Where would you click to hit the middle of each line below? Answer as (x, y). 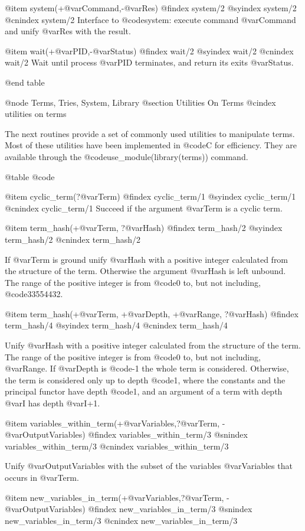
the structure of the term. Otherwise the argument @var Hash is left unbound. (145, 271)
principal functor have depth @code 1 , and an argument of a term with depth (144, 391)
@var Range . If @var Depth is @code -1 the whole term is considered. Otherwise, (147, 368)
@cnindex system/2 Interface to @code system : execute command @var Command (150, 19)
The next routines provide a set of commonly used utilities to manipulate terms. (150, 133)
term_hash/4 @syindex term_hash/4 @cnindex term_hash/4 (116, 325)
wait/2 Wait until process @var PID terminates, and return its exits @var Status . (149, 62)
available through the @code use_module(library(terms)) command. (127, 156)
